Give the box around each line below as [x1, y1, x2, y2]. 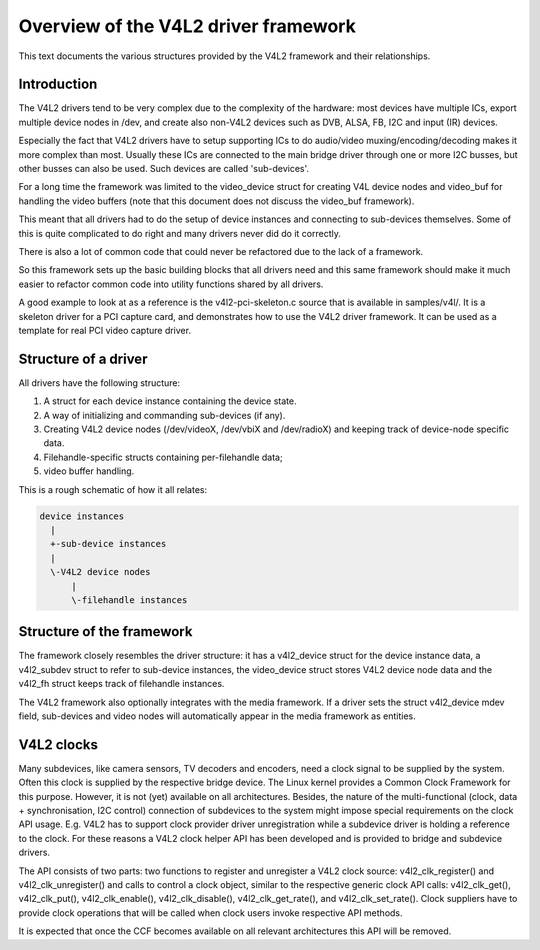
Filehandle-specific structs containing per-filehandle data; [43, 451, 284, 463]
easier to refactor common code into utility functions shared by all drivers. [18, 278, 324, 290]
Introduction [18, 76, 98, 93]
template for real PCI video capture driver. [18, 324, 192, 336]
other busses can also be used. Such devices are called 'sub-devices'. [18, 163, 310, 175]
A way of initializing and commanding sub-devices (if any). [43, 409, 286, 421]
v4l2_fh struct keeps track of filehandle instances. [18, 678, 225, 690]
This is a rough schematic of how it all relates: [18, 483, 208, 495]
